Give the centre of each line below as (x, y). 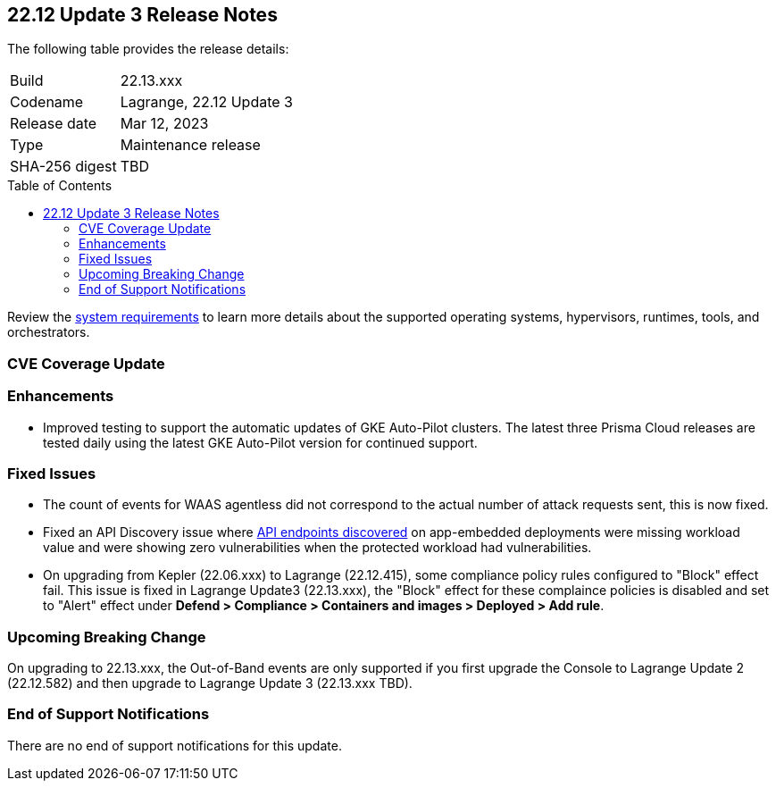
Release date (54, 124)
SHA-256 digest (63, 167)
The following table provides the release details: (148, 49)
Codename (47, 102)
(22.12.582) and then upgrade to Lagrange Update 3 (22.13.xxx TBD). (210, 683)
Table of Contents (60, 186)
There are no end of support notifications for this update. (175, 745)
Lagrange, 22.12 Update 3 (206, 102)
